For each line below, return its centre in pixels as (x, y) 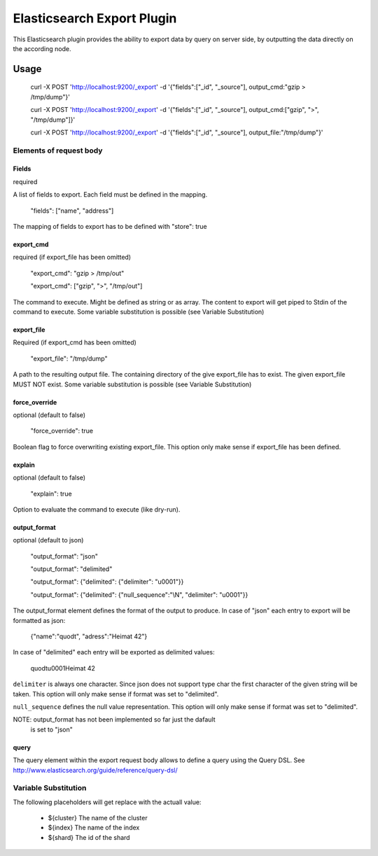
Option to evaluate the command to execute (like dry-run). (97, 509)
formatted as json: (39, 620)
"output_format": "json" (64, 556)
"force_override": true (62, 431)
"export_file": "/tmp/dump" (69, 358)
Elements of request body (58, 150)
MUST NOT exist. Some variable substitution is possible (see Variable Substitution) (132, 384)
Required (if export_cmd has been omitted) (75, 342)
